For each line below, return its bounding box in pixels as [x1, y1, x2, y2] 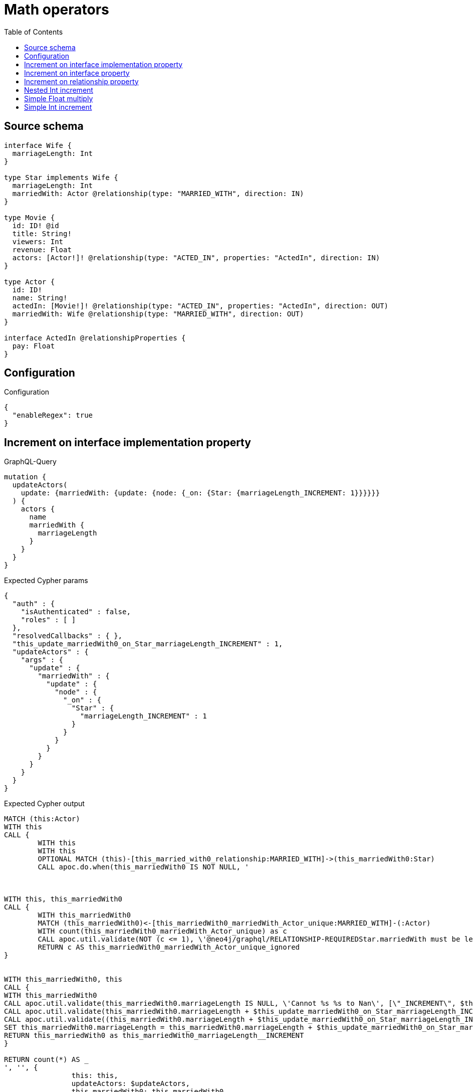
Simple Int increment [24, 102, 92, 111]
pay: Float [12, 341, 55, 350]
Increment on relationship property [24, 77, 139, 86]
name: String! [12, 293, 68, 302]
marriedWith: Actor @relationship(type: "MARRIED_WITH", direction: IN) [12, 189, 304, 198]
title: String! [12, 229, 72, 238]
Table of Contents [4, 27, 63, 36]
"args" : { [21, 656, 64, 664]
